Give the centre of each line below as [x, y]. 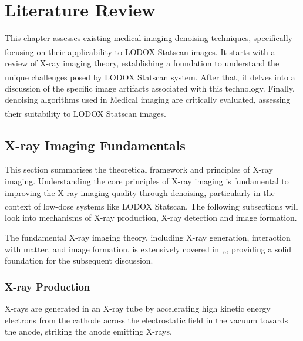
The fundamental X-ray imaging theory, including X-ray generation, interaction [148, 237]
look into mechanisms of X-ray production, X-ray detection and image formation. [151, 217]
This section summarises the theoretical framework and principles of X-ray [139, 169]
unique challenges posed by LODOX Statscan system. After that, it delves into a [150, 77]
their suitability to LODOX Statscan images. [85, 113]
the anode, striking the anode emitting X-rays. [88, 331]
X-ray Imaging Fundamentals [95, 145]
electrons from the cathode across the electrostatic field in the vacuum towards [147, 320]
